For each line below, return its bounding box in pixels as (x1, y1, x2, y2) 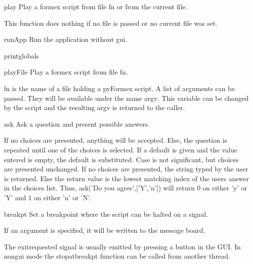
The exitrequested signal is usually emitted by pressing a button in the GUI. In (4, 241, 241, 251)
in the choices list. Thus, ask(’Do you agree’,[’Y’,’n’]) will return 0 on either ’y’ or (4, 183, 248, 193)
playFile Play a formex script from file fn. (4, 67, 128, 77)
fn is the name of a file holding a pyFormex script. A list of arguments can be (4, 83, 235, 93)
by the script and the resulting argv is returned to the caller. (4, 102, 185, 113)
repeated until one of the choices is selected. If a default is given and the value (4, 144, 237, 154)
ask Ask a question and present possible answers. (4, 118, 150, 129)
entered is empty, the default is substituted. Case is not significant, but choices (4, 154, 239, 164)
